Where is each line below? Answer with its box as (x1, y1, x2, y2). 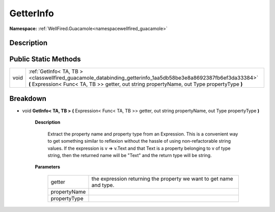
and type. (91, 181, 115, 189)
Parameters (35, 164, 61, 170)
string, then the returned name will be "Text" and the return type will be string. (47, 152, 212, 158)
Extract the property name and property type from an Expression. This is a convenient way (47, 130, 238, 137)
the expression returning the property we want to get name (91, 175, 234, 182)
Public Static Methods (9, 55, 81, 64)
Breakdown (9, 94, 47, 103)
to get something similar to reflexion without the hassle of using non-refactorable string (47, 138, 231, 144)
